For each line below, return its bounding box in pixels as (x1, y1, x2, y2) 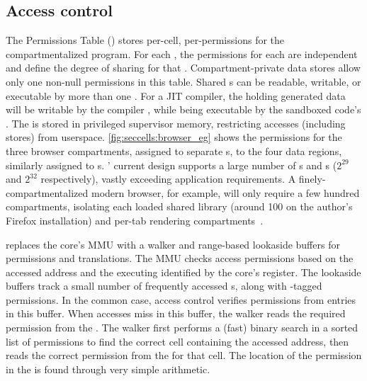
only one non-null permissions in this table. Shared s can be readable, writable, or (6, 74, 361, 89)
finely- (298, 171, 326, 186)
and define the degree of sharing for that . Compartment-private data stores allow (6, 60, 361, 75)
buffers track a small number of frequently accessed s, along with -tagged (6, 278, 322, 293)
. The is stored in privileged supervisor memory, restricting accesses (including (6, 115, 346, 130)
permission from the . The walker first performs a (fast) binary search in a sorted (6, 320, 358, 335)
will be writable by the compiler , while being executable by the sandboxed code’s (6, 102, 361, 117)
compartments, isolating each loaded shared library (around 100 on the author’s (6, 199, 353, 214)
